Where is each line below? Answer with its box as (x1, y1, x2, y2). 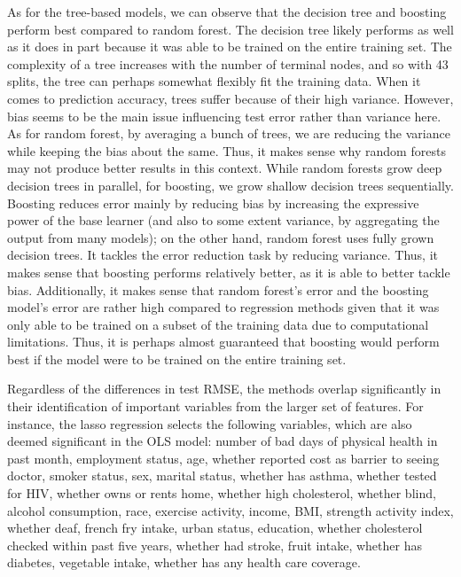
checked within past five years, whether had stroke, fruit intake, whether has (7, 535, 422, 554)
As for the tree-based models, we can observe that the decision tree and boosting (7, 3, 447, 20)
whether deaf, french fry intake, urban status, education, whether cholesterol (7, 519, 423, 537)
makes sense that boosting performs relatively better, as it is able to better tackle (7, 262, 450, 281)
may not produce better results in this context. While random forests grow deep (7, 159, 442, 177)
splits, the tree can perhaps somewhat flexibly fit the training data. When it (7, 72, 421, 90)
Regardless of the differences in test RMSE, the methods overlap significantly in (7, 379, 441, 398)
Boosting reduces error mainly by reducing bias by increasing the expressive (7, 193, 419, 212)
